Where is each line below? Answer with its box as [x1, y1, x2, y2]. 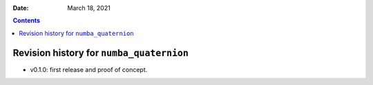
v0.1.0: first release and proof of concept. [30, 65, 148, 73]
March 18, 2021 [67, 4, 111, 12]
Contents [12, 16, 41, 25]
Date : [12, 4, 29, 12]
